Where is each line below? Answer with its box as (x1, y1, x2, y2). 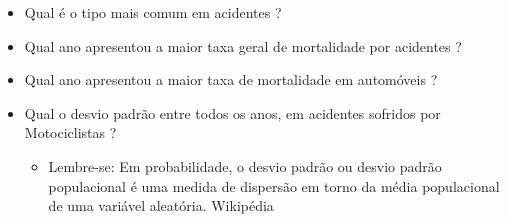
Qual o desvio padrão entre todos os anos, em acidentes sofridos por (24, 102, 441, 123)
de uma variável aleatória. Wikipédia (48, 195, 274, 216)
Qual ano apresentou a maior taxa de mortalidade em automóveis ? (24, 69, 438, 90)
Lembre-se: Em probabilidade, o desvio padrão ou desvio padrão (48, 155, 442, 176)
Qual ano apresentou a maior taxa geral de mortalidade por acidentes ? (24, 35, 462, 56)
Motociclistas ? (24, 122, 117, 143)
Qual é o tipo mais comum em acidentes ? (24, 2, 282, 22)
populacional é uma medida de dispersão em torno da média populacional (48, 175, 500, 196)
